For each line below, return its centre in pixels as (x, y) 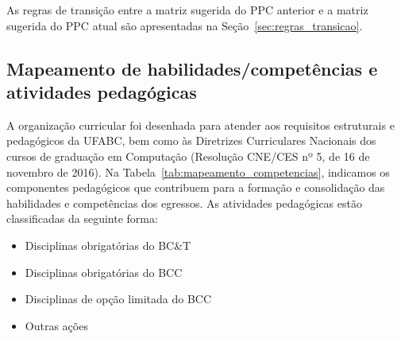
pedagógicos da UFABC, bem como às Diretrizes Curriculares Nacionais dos (191, 140)
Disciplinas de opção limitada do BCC (118, 299)
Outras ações (56, 325)
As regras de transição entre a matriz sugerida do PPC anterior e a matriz (187, 10)
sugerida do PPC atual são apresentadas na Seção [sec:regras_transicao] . (185, 25)
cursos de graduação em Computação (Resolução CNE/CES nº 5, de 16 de (188, 156)
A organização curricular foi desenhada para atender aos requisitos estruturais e (200, 125)
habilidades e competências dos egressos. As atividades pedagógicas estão (184, 203)
